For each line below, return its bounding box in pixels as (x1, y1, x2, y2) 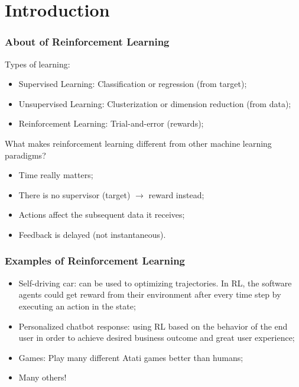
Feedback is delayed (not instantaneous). (18, 228, 166, 240)
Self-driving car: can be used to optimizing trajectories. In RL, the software (18, 276, 292, 289)
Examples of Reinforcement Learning (5, 253, 185, 268)
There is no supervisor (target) (18, 188, 131, 201)
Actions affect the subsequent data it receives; (18, 208, 185, 221)
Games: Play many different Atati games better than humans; (18, 351, 243, 363)
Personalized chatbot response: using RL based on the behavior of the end (18, 320, 288, 332)
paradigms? (5, 149, 46, 161)
